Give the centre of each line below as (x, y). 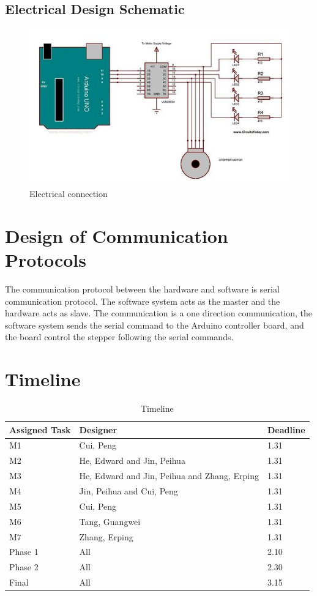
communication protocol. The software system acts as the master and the (143, 301)
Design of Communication (117, 235)
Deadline (286, 429)
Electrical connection (69, 194)
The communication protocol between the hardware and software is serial (142, 289)
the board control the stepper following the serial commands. (119, 337)
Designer (98, 429)
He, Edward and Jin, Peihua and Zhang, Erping (169, 476)
